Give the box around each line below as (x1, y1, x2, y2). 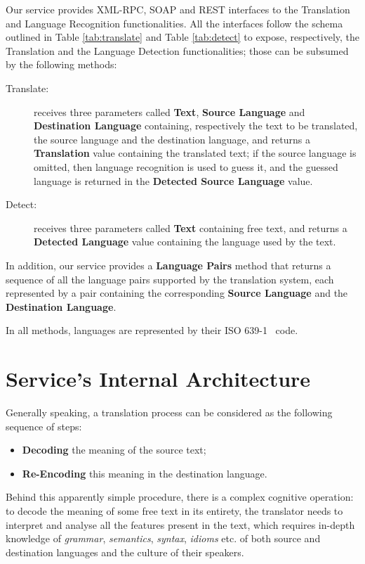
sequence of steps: (6, 418, 82, 433)
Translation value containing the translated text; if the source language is (34, 146, 357, 160)
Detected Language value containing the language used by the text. (34, 234, 336, 249)
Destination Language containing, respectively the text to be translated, (34, 118, 358, 133)
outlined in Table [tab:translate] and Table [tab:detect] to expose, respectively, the (6, 30, 359, 44)
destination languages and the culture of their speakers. (6, 544, 244, 559)
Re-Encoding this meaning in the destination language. (22, 466, 267, 480)
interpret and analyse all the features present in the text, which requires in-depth (6, 517, 355, 532)
